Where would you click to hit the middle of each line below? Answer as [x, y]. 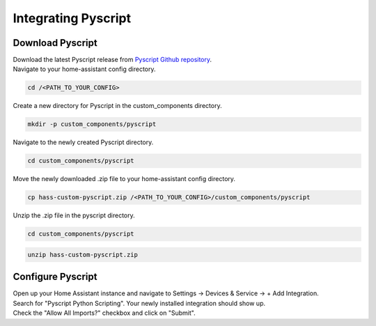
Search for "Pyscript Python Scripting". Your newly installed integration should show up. [139, 303]
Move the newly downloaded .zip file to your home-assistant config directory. [124, 179]
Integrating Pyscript [72, 18]
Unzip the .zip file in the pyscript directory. [74, 215]
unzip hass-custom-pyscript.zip [83, 255]
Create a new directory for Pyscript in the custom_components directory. [117, 106]
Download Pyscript [55, 43]
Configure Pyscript [55, 277]
